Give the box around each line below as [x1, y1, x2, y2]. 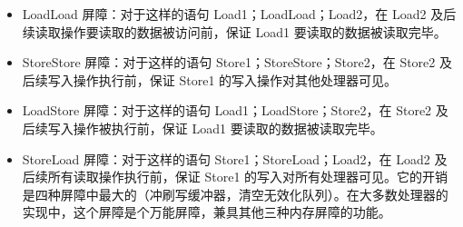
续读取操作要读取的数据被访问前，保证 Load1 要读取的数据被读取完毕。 [22, 22, 447, 41]
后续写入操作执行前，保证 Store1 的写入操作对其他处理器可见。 [22, 70, 398, 89]
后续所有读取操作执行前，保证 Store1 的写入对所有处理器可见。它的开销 [22, 167, 448, 186]
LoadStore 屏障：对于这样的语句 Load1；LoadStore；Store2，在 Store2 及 [22, 101, 448, 120]
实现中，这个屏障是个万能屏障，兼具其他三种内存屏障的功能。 [22, 202, 391, 222]
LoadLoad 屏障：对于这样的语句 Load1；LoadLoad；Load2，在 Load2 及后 [22, 5, 457, 23]
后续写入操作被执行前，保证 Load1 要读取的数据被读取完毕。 [22, 118, 383, 137]
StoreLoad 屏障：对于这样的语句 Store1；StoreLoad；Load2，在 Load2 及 [22, 149, 448, 168]
